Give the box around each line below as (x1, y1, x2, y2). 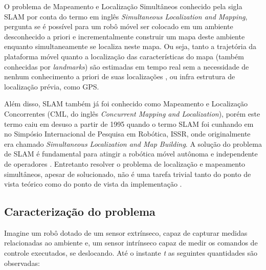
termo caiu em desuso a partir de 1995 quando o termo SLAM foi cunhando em (4, 118, 254, 129)
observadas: (4, 257, 40, 268)
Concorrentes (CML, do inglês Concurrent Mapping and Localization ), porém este (4, 108, 260, 119)
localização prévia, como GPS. (4, 81, 99, 92)
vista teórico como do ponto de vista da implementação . (4, 178, 182, 189)
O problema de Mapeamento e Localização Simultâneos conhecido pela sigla (4, 1, 242, 11)
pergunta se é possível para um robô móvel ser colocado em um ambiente (4, 21, 233, 32)
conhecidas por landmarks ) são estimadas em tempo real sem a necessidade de (4, 61, 249, 72)
